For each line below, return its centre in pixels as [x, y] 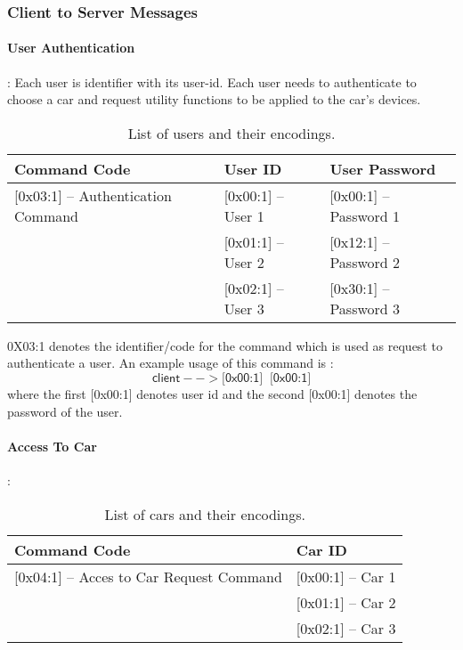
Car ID [321, 549]
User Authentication [71, 48]
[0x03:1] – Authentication [93, 195]
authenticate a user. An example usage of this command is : [171, 363]
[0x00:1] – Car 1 [346, 576]
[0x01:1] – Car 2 [346, 602]
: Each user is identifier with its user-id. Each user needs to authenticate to [212, 81]
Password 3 [365, 308]
